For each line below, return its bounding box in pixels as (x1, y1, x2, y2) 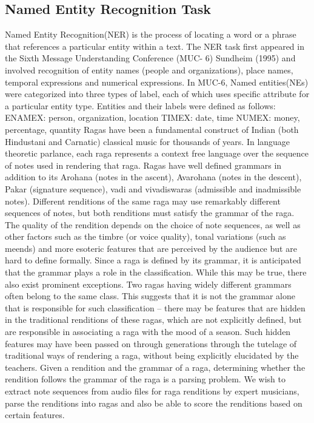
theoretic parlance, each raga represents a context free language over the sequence (5, 147, 309, 160)
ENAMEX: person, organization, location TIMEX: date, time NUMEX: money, (5, 111, 300, 124)
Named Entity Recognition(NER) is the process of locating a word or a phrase (5, 28, 296, 41)
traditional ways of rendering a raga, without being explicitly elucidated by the (5, 349, 299, 362)
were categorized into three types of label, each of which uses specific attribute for (5, 87, 310, 100)
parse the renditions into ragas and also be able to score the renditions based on (5, 396, 302, 409)
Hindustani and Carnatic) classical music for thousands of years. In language (5, 135, 290, 147)
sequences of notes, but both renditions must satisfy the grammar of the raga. (5, 206, 295, 219)
